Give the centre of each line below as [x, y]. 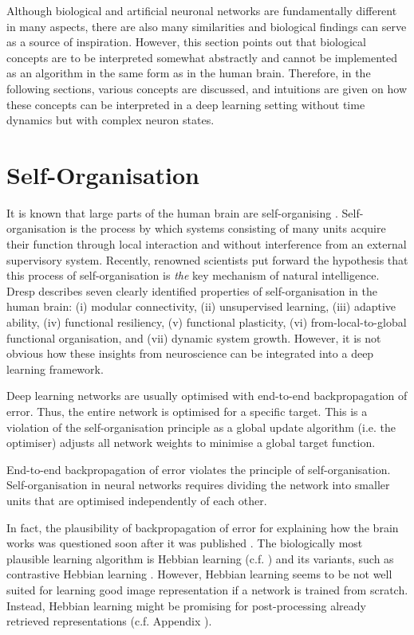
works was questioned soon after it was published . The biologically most [185, 543]
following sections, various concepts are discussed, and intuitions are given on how [207, 88]
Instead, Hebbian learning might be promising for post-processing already [186, 605]
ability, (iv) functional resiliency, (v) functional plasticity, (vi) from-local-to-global [207, 322]
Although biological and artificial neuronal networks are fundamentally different [202, 10]
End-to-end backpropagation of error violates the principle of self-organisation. [199, 469]
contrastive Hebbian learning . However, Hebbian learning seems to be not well [199, 574]
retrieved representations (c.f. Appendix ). [109, 621]
